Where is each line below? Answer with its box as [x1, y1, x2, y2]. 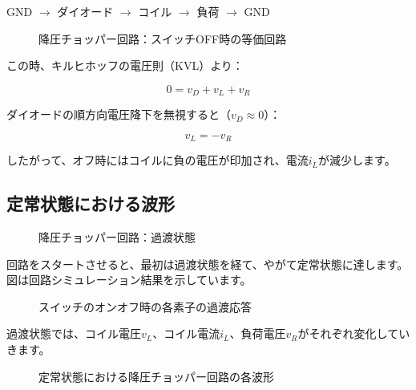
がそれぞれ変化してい [297, 325, 410, 342]
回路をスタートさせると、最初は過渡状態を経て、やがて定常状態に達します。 [6, 255, 409, 272]
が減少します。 [318, 152, 396, 169]
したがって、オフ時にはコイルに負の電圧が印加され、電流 [6, 152, 309, 169]
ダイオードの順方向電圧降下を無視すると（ [6, 106, 231, 123]
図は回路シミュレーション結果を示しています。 [6, 271, 252, 288]
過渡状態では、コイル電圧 [6, 325, 141, 342]
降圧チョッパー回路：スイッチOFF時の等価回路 [38, 30, 287, 47]
